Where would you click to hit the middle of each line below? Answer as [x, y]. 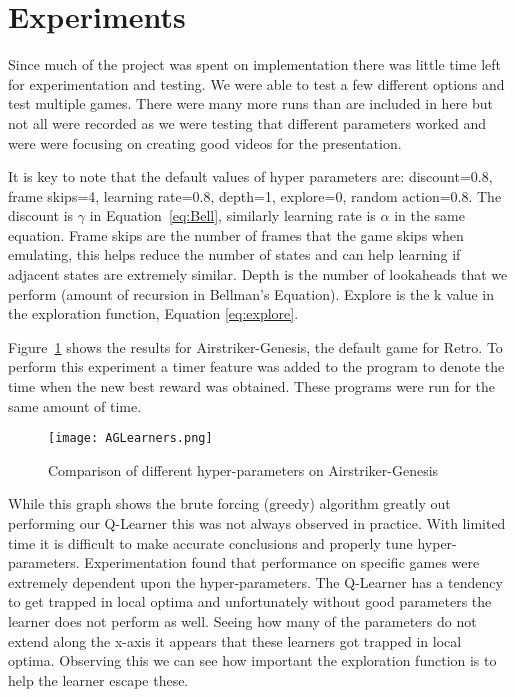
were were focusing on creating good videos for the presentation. [205, 142]
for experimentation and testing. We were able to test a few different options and [256, 83]
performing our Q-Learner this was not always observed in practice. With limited [257, 523]
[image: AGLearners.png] [130, 438]
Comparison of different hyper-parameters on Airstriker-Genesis [243, 469]
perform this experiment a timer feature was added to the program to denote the [256, 366]
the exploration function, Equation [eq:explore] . [153, 313]
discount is [41, 215]
